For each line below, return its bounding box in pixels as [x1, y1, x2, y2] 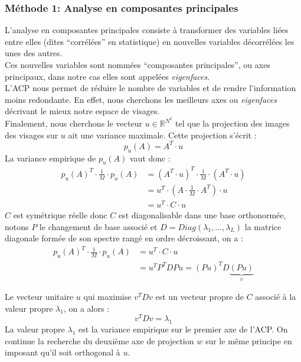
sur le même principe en [205, 334, 292, 347]
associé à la [255, 290, 296, 303]
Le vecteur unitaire [5, 290, 74, 303]
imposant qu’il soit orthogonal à [5, 346, 120, 358]
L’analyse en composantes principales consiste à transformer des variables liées [5, 24, 289, 36]
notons [5, 220, 29, 232]
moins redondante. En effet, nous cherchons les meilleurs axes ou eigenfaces [5, 93, 277, 105]
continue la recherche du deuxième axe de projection [5, 334, 194, 347]
